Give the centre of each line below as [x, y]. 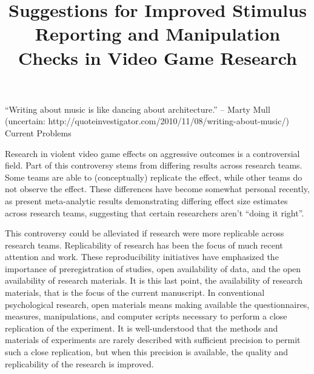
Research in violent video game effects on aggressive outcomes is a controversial [152, 153]
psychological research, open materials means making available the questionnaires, [157, 304]
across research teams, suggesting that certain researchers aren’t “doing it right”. [155, 212]
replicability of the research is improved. [79, 363]
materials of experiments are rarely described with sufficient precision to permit [153, 340]
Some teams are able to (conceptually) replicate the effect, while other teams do [154, 177]
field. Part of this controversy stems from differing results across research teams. [154, 165]
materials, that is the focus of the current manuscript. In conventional [135, 292]
